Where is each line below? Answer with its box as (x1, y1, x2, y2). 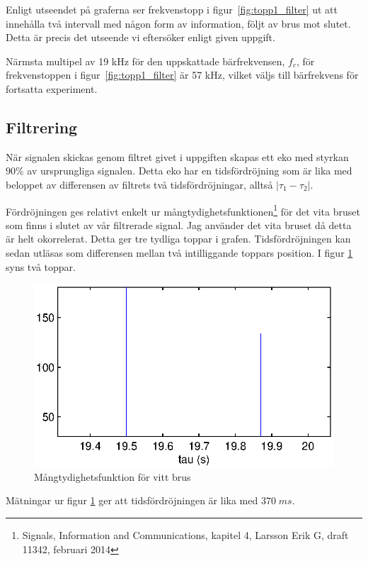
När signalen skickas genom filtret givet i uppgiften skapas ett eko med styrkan (6, 149, 349, 164)
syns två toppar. (6, 259, 76, 274)
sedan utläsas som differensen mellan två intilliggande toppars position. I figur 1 (6, 245, 353, 260)
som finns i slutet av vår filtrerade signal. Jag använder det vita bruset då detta (6, 217, 352, 232)
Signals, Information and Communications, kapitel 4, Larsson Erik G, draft (22, 528, 349, 543)
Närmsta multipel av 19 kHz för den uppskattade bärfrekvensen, (6, 53, 285, 68)
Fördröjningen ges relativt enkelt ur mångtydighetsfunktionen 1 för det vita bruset (6, 201, 360, 218)
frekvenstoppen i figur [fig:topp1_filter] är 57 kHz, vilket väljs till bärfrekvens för (6, 67, 359, 82)
